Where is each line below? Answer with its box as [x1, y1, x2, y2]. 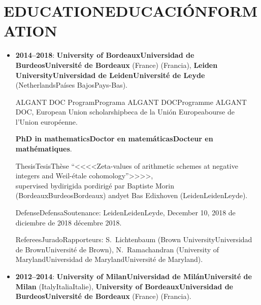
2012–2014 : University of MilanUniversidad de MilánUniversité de [15, 271, 252, 281]
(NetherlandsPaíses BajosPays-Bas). [15, 80, 128, 90]
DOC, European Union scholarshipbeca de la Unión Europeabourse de [15, 106, 235, 117]
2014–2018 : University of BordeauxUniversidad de [15, 50, 194, 60]
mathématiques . [15, 143, 72, 154]
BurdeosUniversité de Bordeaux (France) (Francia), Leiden [15, 59, 218, 70]
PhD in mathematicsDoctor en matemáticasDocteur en [15, 133, 213, 144]
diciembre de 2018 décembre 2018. [15, 217, 122, 227]
